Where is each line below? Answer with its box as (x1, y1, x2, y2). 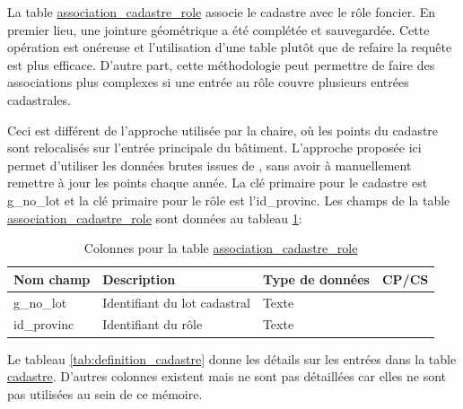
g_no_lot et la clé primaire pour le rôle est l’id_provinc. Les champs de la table (7, 190, 450, 209)
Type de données (262, 269, 370, 288)
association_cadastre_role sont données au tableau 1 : (7, 208, 302, 227)
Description (102, 269, 176, 288)
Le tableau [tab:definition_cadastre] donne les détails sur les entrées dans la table (7, 349, 457, 368)
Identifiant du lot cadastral (102, 292, 250, 311)
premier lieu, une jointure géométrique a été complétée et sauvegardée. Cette (7, 20, 430, 39)
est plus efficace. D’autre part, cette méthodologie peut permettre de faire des (7, 55, 435, 74)
